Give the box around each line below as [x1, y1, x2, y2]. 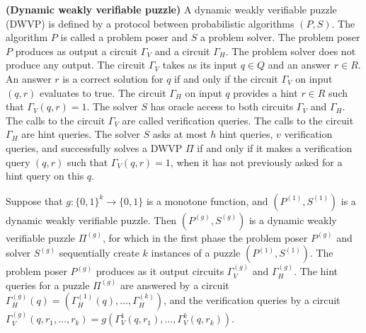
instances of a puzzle [151, 245, 241, 260]
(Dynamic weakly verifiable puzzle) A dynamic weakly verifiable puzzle [6, 2, 337, 16]
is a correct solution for [62, 71, 164, 86]
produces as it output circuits [96, 264, 224, 279]
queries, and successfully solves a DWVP [6, 140, 183, 155]
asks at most [152, 127, 207, 141]
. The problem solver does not [225, 43, 356, 58]
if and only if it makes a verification [197, 140, 353, 155]
